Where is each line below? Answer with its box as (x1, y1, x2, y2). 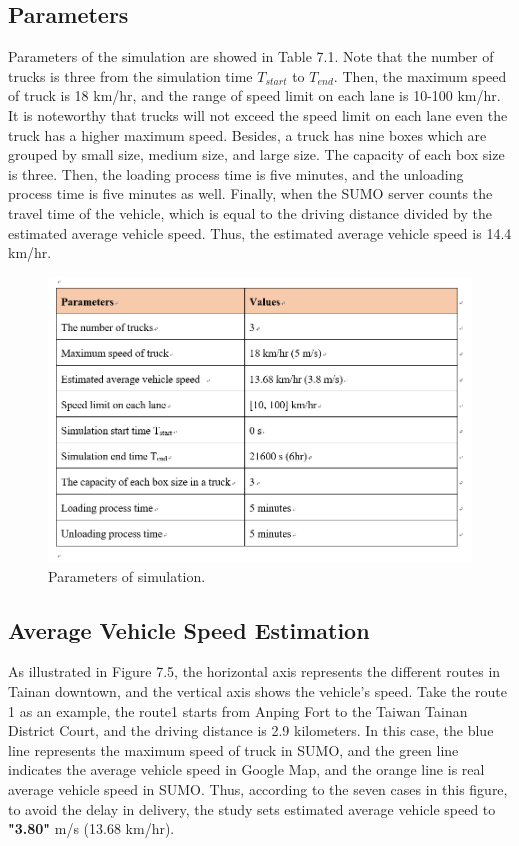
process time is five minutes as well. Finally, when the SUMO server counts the (8, 183, 493, 204)
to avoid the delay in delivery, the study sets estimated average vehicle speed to (8, 798, 496, 819)
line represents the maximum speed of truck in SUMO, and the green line (8, 739, 459, 760)
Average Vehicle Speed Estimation (8, 614, 370, 645)
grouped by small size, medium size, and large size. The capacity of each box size (8, 144, 505, 165)
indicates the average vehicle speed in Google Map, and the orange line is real (8, 759, 485, 780)
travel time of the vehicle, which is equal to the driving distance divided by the (8, 202, 493, 223)
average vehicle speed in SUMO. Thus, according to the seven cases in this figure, (8, 778, 508, 799)
